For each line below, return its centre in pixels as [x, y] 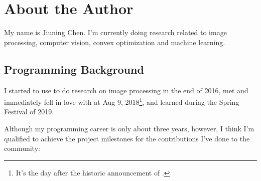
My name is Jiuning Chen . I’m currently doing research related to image [115, 32]
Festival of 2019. [29, 112]
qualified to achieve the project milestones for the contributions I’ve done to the [127, 138]
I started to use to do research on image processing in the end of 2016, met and [126, 90]
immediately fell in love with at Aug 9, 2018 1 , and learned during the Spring [122, 101]
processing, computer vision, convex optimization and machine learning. [115, 42]
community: [22, 148]
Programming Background [74, 69]
